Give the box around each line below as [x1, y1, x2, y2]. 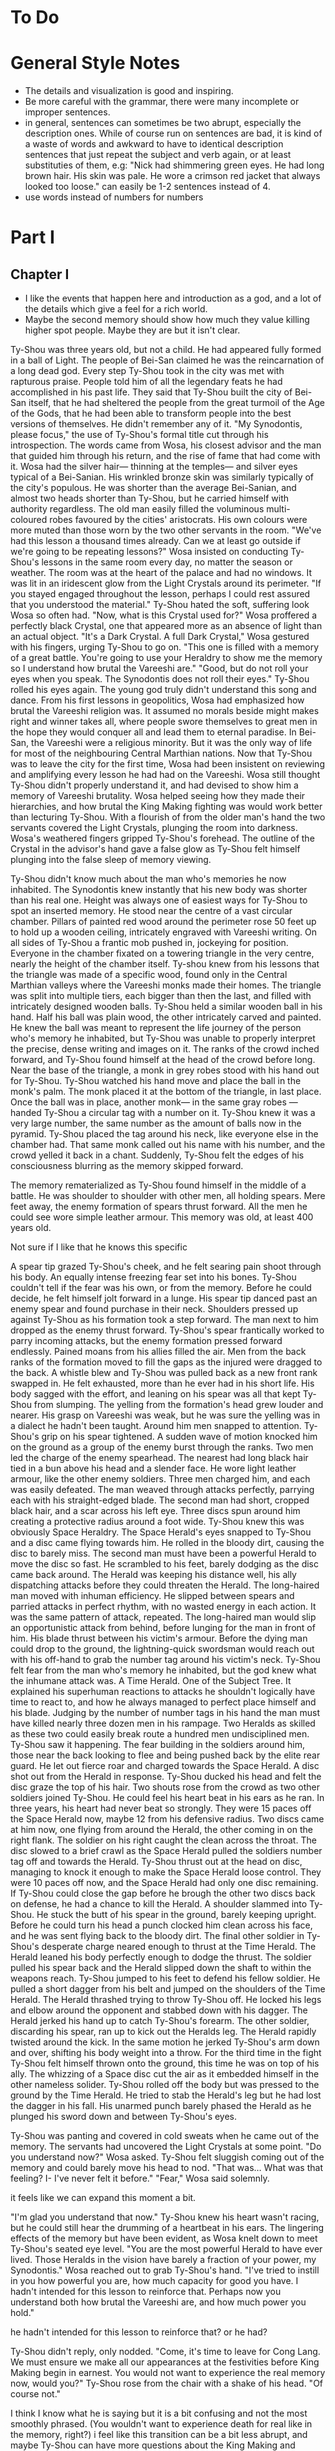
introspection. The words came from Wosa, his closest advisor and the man [10, 439, 322, 451]
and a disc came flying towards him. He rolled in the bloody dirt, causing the [10, 1537, 325, 1549]
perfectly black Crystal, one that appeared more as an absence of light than [10, 620, 323, 632]
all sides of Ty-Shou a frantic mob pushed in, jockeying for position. [10, 937, 289, 949]
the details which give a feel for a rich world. [24, 303, 208, 315]
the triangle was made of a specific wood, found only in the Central [10, 969, 288, 981]
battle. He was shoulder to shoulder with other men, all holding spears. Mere [10, 1190, 326, 1202]
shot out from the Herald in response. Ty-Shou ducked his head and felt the [10, 1771, 322, 1783]
